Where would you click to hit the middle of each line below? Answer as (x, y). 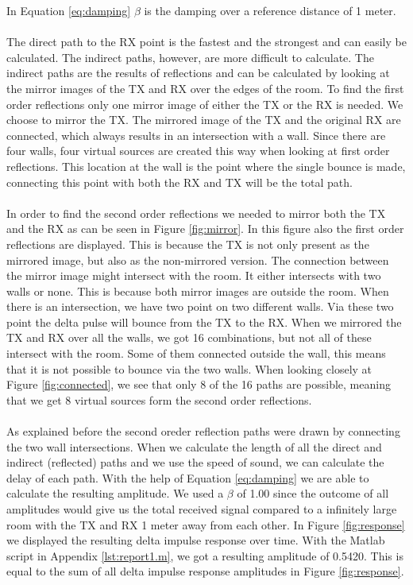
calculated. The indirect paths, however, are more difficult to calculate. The (190, 57)
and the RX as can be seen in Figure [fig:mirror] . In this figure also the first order (205, 229)
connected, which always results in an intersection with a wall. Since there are (196, 135)
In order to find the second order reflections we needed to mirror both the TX (196, 213)
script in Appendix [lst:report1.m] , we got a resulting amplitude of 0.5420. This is (205, 555)
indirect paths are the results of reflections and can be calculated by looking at (198, 73)
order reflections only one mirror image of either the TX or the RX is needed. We (205, 104)
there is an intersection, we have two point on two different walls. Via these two (200, 306)
